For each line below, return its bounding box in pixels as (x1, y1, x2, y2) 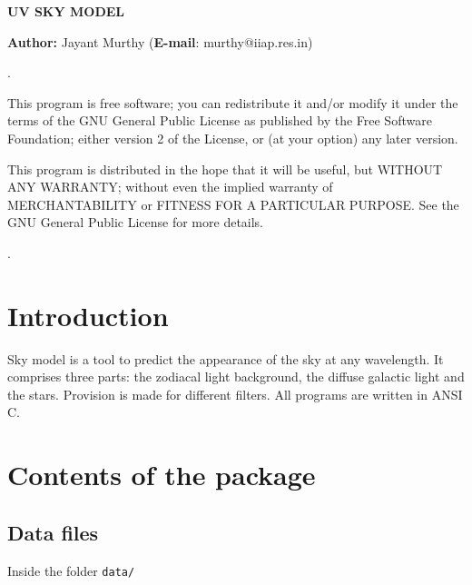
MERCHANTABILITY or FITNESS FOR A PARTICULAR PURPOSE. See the (7, 194, 459, 213)
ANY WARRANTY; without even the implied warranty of (7, 177, 333, 196)
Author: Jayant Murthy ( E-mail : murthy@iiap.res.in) (7, 32, 313, 51)
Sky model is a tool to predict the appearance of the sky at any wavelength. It (7, 349, 444, 368)
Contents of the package (7, 456, 316, 493)
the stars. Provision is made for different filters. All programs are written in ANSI (7, 384, 463, 403)
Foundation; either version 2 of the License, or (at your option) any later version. (7, 128, 458, 147)
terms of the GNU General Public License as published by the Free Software (7, 111, 432, 130)
